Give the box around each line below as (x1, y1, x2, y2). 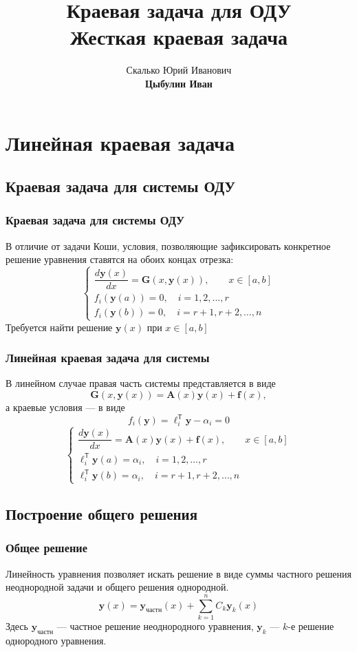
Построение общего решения (6, 503, 198, 525)
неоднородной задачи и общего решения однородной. (6, 580, 229, 594)
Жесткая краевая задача (69, 23, 288, 51)
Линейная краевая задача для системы (6, 349, 210, 366)
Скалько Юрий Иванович (126, 63, 232, 77)
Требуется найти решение (6, 319, 113, 334)
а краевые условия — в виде (6, 399, 125, 414)
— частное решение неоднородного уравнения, (56, 618, 254, 633)
